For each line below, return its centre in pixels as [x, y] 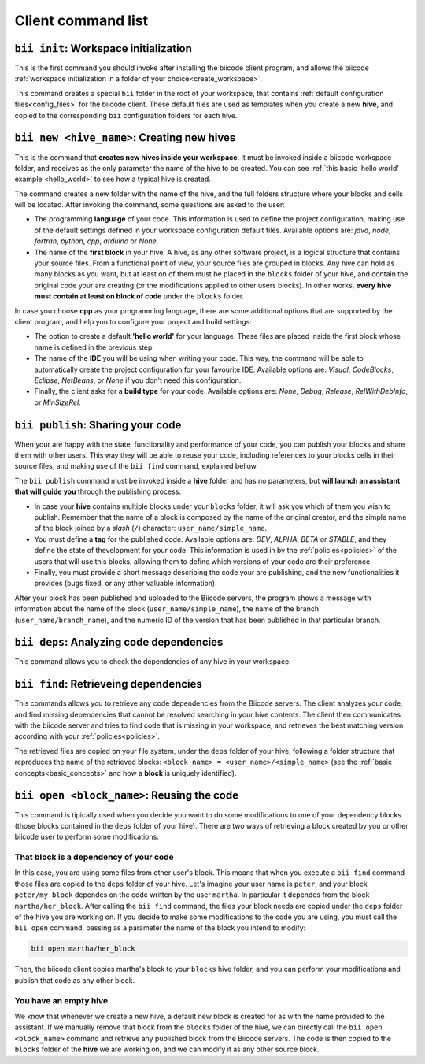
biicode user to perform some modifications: [87, 837]
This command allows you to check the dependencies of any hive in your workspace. [153, 662]
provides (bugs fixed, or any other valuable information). [126, 584]
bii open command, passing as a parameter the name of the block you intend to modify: [160, 928]
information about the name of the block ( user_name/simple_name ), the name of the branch [166, 609]
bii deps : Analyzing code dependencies [119, 642]
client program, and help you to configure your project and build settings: [133, 322]
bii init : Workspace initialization [103, 48]
